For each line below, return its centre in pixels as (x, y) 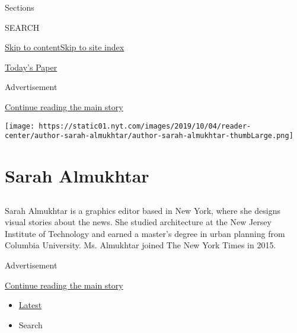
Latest (30, 305)
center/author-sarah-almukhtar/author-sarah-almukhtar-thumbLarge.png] (149, 136)
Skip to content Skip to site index (65, 47)
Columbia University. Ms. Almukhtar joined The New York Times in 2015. (140, 245)
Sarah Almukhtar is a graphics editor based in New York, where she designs (143, 210)
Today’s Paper (31, 67)
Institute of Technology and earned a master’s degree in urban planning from (145, 233)
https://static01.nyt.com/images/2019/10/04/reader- (145, 126)
